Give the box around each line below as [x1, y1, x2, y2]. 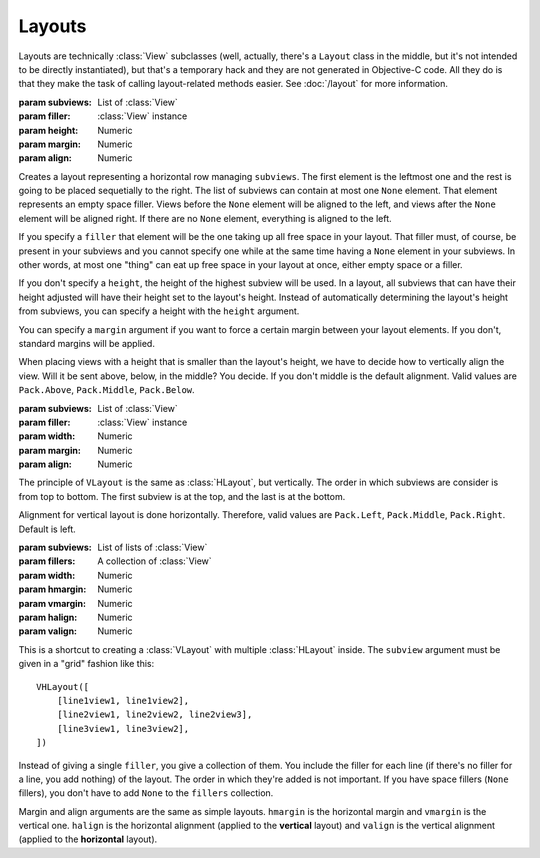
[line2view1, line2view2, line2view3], [56, 709, 253, 720]
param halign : [18, 611, 78, 623]
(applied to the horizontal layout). [18, 833, 158, 845]
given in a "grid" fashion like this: [18, 658, 155, 670]
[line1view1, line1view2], [56, 695, 190, 706]
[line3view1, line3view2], [56, 723, 190, 734]
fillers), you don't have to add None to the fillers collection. [18, 787, 274, 799]
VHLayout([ [36, 681, 90, 692]
